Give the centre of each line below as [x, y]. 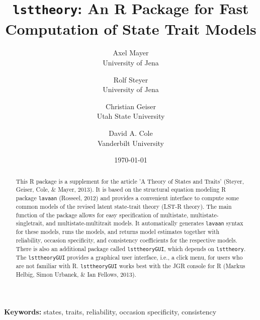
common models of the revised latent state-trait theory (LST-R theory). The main [124, 207]
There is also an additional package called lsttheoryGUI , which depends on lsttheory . [131, 248]
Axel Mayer [131, 53]
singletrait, [30, 223]
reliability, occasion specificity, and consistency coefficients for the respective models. [126, 240]
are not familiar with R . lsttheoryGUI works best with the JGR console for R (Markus [131, 266]
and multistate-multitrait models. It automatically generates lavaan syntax [145, 223]
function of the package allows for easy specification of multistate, [102, 215]
